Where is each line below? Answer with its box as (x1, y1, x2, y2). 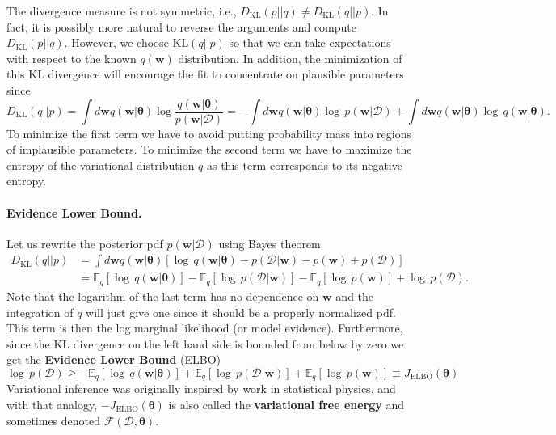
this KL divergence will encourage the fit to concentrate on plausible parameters (6, 65, 404, 82)
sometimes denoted (6, 412, 101, 429)
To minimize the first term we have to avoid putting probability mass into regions (6, 125, 411, 141)
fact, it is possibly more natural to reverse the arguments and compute (6, 18, 357, 35)
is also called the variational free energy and (168, 395, 405, 412)
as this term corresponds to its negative (206, 156, 402, 173)
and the (335, 287, 374, 304)
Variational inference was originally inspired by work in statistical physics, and (6, 380, 396, 397)
